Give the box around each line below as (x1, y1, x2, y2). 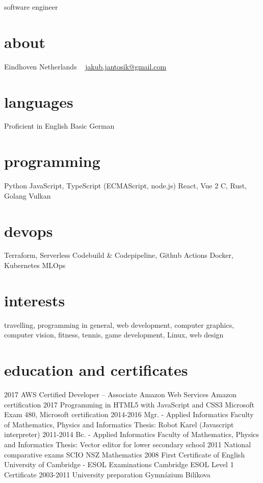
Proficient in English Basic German (4, 120, 115, 131)
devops (4, 220, 53, 241)
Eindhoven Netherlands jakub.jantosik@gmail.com (4, 61, 167, 71)
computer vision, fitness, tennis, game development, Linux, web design (4, 329, 224, 340)
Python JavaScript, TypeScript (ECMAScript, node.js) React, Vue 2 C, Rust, (4, 180, 247, 191)
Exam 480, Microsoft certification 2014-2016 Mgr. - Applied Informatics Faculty (4, 409, 254, 420)
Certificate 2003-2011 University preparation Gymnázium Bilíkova (4, 469, 211, 479)
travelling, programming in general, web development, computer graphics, (4, 319, 234, 330)
